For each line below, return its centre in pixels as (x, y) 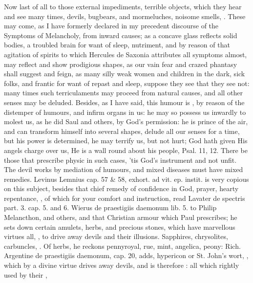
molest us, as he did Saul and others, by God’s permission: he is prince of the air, (126, 121)
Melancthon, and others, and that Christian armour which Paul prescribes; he (121, 217)
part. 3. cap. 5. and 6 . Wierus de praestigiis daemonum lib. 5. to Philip (110, 207)
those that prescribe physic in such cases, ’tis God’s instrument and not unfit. (120, 160)
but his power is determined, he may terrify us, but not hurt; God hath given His (126, 141)
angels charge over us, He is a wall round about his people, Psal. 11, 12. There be (126, 150)
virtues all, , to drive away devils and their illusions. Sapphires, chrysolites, (116, 236)
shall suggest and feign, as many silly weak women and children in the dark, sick (125, 74)
